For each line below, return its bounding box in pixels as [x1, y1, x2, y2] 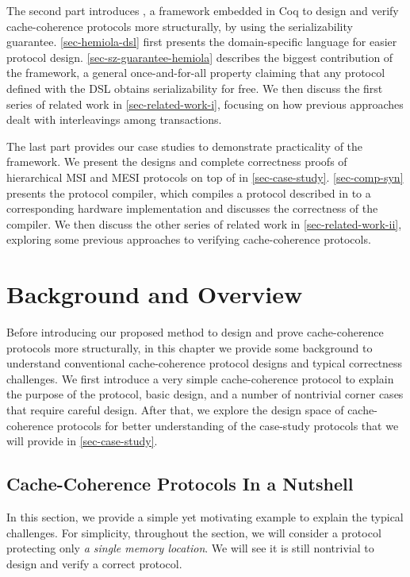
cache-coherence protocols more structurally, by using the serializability [6, 17, 353, 34]
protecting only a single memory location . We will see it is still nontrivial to [6, 540, 374, 556]
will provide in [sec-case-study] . [6, 433, 158, 449]
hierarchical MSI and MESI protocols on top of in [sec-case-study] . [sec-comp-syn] [6, 168, 404, 185]
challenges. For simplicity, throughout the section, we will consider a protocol [6, 524, 381, 540]
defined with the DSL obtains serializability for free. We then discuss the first [6, 79, 383, 96]
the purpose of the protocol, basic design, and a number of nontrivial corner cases [6, 386, 404, 402]
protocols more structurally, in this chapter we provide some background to [6, 339, 373, 356]
